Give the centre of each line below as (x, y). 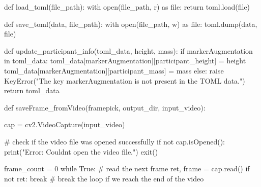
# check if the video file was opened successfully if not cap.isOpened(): (115, 141)
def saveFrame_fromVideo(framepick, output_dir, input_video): (105, 107)
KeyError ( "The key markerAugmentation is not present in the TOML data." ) (125, 80)
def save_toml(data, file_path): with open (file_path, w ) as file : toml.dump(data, (131, 24)
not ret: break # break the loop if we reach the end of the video (104, 178)
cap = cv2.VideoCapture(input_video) (65, 124)
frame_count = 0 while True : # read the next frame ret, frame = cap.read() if (127, 169)
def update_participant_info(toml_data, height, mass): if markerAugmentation (128, 50)
